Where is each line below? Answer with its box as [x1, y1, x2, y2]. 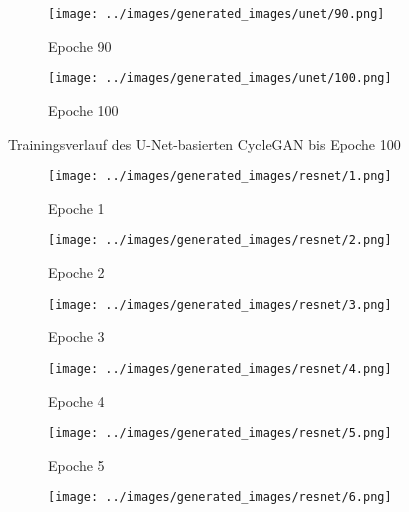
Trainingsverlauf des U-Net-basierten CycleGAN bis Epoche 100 [8, 133, 401, 154]
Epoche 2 [48, 262, 105, 282]
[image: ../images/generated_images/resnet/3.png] [48, 297, 392, 312]
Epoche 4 [48, 390, 105, 411]
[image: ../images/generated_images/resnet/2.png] [48, 233, 392, 248]
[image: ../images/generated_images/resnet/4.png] [48, 361, 392, 376]
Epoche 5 [48, 454, 105, 475]
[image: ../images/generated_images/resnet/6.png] [48, 490, 392, 505]
